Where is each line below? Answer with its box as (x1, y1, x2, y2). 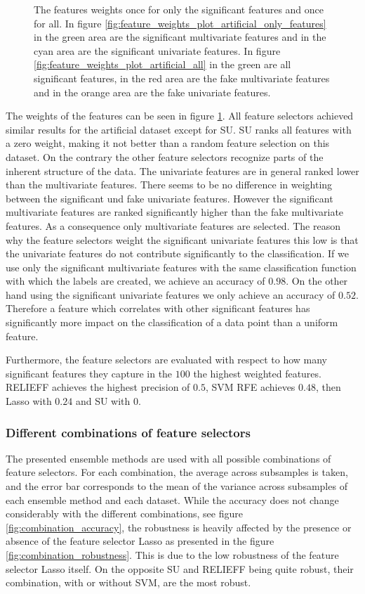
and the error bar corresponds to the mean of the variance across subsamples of (6, 479, 347, 493)
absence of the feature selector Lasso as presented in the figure (6, 534, 274, 548)
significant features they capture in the (6, 366, 173, 380)
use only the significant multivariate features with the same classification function (6, 259, 357, 274)
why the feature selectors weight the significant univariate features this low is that (6, 232, 359, 247)
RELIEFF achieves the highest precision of (6, 380, 190, 394)
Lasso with (6, 394, 52, 408)
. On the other (286, 273, 348, 288)
